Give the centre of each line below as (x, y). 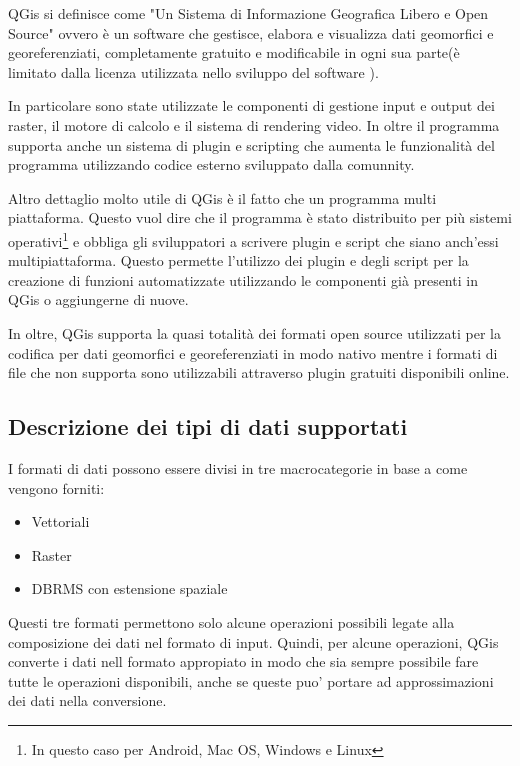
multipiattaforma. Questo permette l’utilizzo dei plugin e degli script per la (238, 260)
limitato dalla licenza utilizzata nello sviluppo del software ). (193, 71)
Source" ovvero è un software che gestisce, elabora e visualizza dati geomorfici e (251, 32)
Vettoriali (60, 521)
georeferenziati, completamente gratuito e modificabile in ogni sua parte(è (234, 52)
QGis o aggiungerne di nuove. (98, 299)
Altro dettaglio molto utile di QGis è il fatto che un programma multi (222, 197)
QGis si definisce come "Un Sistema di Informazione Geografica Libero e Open (248, 13)
